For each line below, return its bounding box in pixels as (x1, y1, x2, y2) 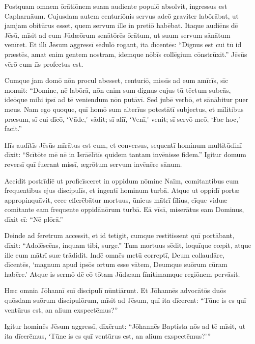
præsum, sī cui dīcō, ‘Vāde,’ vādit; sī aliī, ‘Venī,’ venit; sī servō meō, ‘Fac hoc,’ (4, 113, 240, 124)
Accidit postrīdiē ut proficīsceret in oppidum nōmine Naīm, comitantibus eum (4, 175, 239, 185)
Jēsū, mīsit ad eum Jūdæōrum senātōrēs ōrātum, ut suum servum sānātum (4, 29, 230, 40)
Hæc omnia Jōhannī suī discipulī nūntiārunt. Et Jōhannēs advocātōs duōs (4, 285, 227, 295)
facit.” (4, 123, 22, 133)
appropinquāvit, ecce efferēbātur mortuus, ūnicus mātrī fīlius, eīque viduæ (4, 194, 227, 205)
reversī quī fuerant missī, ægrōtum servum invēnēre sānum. (4, 159, 182, 169)
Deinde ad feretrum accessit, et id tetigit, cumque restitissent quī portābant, (4, 230, 234, 240)
